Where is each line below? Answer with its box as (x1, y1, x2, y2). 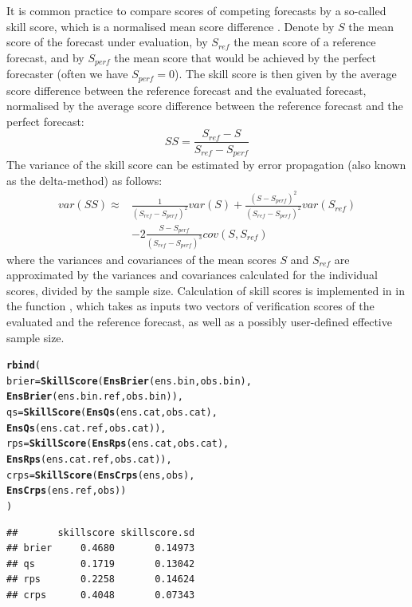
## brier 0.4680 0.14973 (6, 542, 195, 554)
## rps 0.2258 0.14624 (6, 573, 195, 585)
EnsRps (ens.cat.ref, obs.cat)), (6, 454, 172, 466)
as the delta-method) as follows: (6, 171, 163, 188)
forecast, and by (6, 49, 84, 65)
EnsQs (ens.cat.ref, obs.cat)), (6, 422, 167, 434)
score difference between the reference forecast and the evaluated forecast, (6, 81, 367, 98)
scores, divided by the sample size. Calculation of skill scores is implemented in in (6, 282, 405, 298)
